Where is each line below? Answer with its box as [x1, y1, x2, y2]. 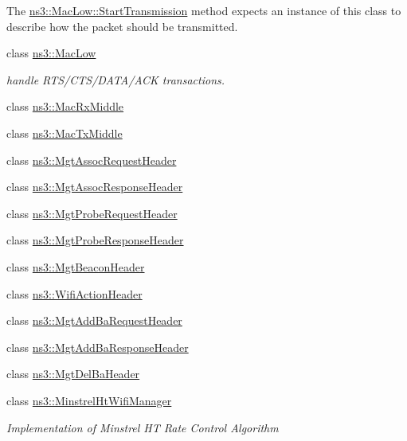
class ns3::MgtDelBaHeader [6, 365, 140, 382]
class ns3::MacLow [6, 45, 96, 61]
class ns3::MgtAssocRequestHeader [6, 151, 177, 168]
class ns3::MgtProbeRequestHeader [6, 205, 178, 221]
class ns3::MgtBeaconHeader [6, 258, 145, 275]
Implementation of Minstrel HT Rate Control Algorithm [6, 419, 279, 435]
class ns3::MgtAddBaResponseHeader [6, 338, 189, 355]
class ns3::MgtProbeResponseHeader [6, 232, 184, 248]
